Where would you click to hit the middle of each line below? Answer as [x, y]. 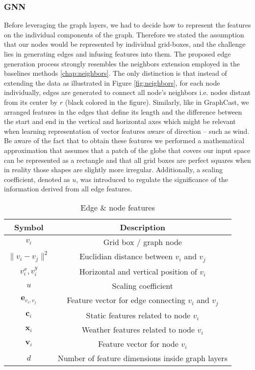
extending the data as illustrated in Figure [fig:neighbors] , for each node [112, 82]
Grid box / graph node [142, 242]
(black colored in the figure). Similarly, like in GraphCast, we [157, 102]
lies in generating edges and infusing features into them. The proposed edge [117, 54]
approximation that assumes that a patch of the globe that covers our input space [127, 150]
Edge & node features [118, 207]
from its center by [31, 102]
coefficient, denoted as [37, 179]
